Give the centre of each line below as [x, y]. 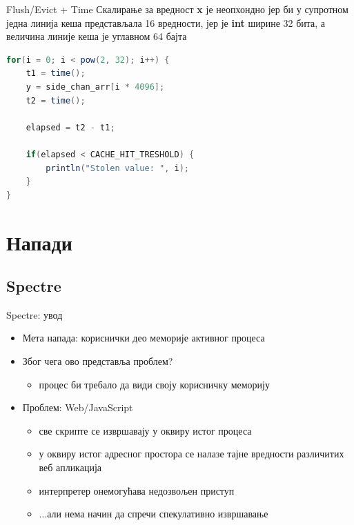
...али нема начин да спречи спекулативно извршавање [154, 514]
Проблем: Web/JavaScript [78, 407]
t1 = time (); [56, 73]
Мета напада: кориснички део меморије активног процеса [144, 338]
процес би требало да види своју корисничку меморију [154, 384]
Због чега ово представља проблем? [98, 361]
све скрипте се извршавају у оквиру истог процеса [145, 430]
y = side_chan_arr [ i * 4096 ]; [95, 87]
